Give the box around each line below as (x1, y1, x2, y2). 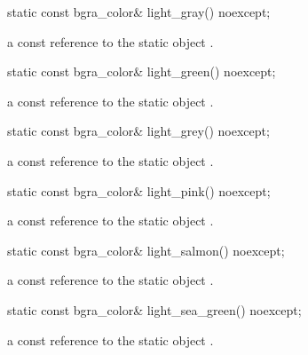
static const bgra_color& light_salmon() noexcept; (7, 241, 285, 259)
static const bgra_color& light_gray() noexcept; (7, 3, 271, 20)
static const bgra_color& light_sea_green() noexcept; (7, 300, 302, 319)
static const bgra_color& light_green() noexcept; (7, 62, 276, 81)
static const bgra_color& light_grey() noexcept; (7, 122, 270, 140)
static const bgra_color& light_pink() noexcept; (7, 181, 271, 200)
